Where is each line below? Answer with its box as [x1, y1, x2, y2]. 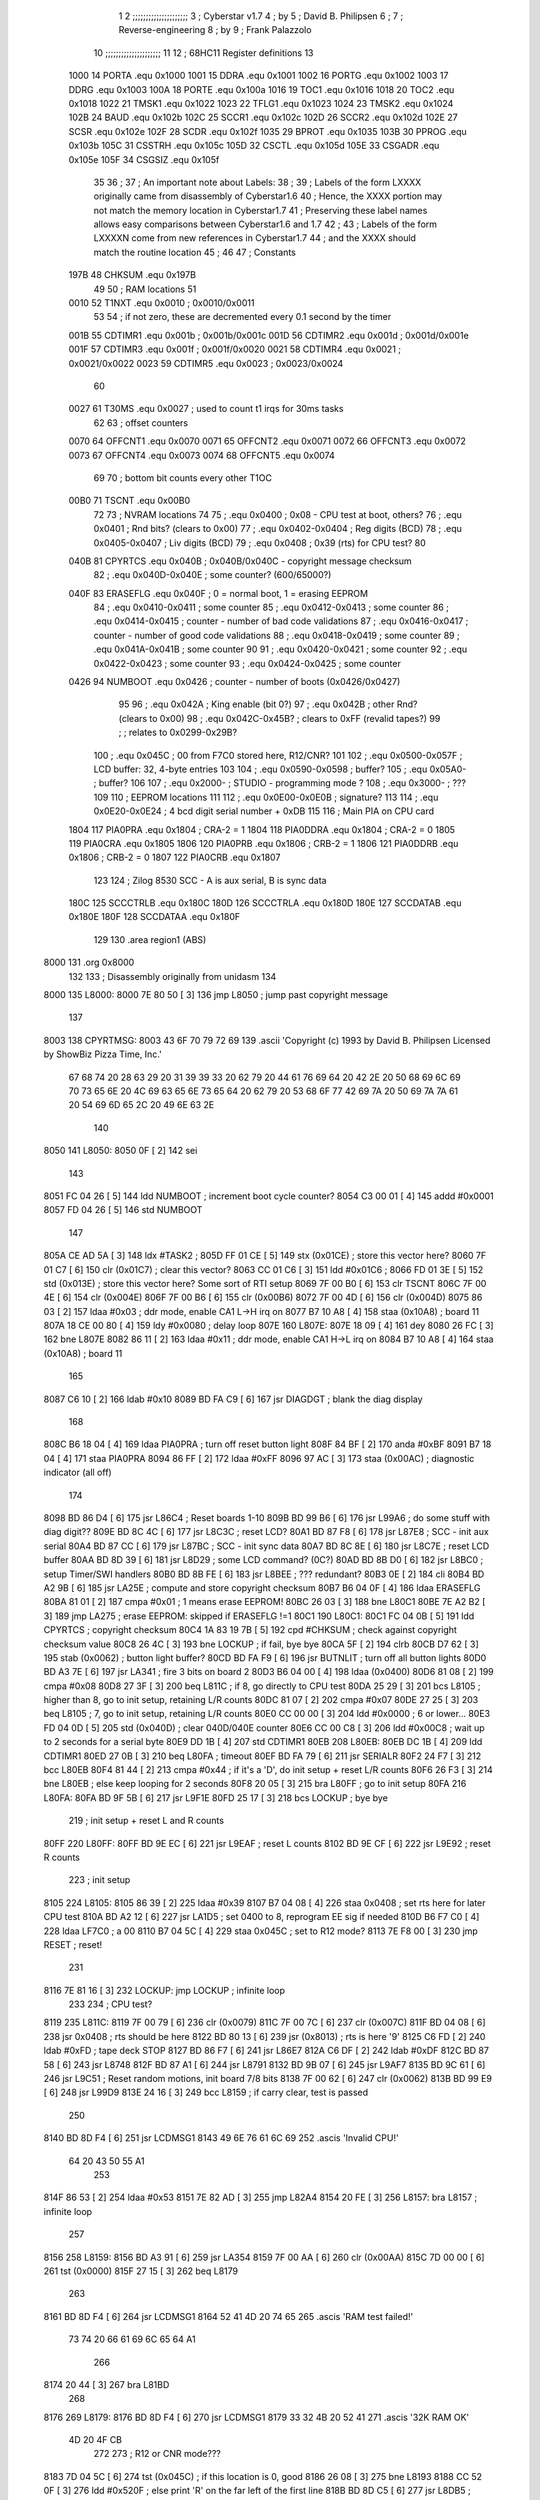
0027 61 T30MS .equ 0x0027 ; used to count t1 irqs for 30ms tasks [68, 403, 344, 415]
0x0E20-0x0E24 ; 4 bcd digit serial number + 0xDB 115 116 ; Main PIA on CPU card [93, 805, 435, 817]
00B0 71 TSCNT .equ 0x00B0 [68, 495, 191, 507]
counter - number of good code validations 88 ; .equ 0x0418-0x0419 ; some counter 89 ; [93, 629, 460, 641]
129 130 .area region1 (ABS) [93, 933, 207, 945]
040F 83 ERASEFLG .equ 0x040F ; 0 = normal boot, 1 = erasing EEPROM [68, 587, 369, 599]
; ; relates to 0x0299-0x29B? [118, 726, 238, 739]
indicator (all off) [43, 1466, 112, 1479]
